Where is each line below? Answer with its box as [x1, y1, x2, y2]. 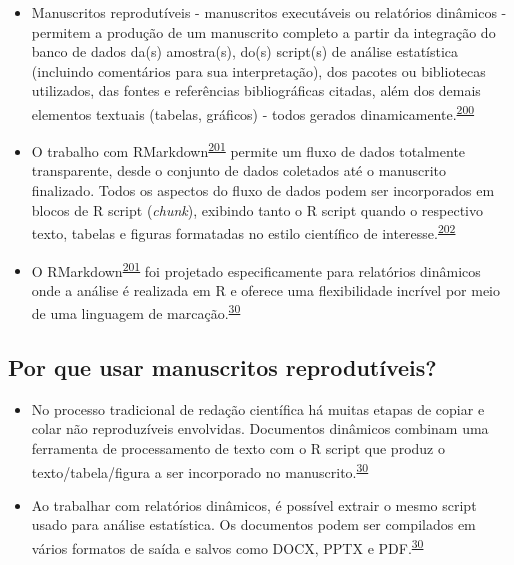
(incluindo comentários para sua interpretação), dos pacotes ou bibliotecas [31, 60, 486, 81]
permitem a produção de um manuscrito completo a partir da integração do [31, 21, 496, 42]
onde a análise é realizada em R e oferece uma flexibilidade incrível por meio [31, 279, 501, 300]
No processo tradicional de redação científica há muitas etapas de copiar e [31, 398, 485, 419]
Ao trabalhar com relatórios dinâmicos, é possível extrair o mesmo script [31, 494, 477, 515]
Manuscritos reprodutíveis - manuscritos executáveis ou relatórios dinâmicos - [31, 2, 507, 22]
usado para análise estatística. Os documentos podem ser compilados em [31, 514, 476, 535]
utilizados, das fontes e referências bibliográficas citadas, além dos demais [31, 80, 481, 101]
